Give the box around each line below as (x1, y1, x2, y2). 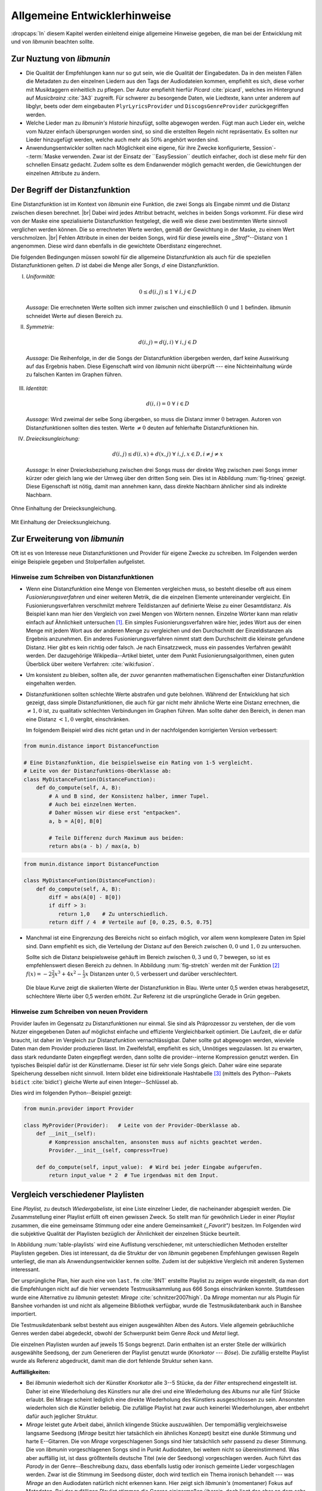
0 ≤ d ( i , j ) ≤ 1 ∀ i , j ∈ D (139, 288, 197, 295)
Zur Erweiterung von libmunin (11, 534, 125, 544)
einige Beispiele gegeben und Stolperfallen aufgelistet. (11, 558, 145, 565)
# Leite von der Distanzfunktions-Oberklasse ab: (23, 768, 172, 775)
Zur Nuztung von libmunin (11, 54, 110, 64)
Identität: (26, 385, 48, 392)
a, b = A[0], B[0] (48, 818, 103, 824)
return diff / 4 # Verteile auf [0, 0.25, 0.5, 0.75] (48, 919, 213, 926)
